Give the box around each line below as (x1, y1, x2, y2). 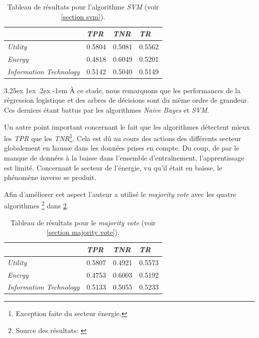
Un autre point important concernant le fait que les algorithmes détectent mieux (4, 121, 250, 132)
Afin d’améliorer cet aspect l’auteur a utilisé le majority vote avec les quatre (4, 188, 236, 199)
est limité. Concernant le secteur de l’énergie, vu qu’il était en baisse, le (4, 162, 222, 172)
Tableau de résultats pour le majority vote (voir (10, 217, 156, 227)
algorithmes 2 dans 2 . (4, 199, 69, 211)
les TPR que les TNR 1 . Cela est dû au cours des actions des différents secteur (4, 132, 241, 143)
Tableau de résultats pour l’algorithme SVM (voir (7, 1, 159, 11)
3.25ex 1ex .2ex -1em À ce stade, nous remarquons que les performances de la (4, 85, 241, 95)
